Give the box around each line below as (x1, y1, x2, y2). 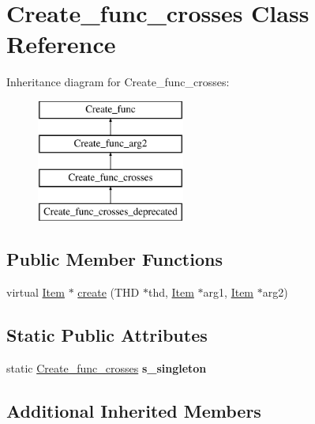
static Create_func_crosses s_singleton (6, 359, 207, 376)
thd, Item (148, 283, 194, 300)
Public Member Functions (6, 247, 223, 271)
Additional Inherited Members (6, 398, 261, 422)
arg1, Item (203, 283, 254, 300)
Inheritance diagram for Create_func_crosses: (6, 74, 230, 90)
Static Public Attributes (6, 322, 208, 346)
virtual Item (6, 283, 65, 300)
